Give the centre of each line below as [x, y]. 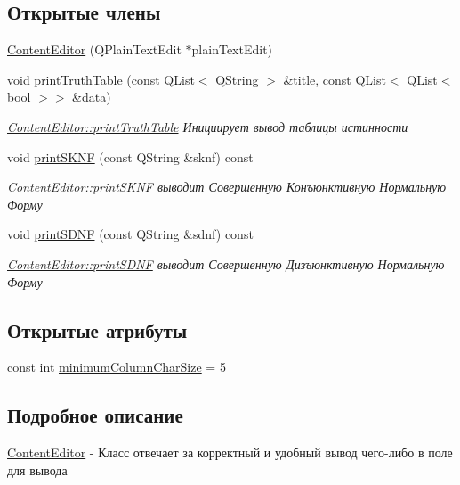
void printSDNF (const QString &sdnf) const [130, 234]
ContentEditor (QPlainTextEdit [94, 49]
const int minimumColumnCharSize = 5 [117, 367]
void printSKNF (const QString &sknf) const [130, 156]
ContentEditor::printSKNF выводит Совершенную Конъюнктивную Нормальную [227, 187]
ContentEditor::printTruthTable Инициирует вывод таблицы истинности [208, 126]
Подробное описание [95, 415]
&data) [92, 97]
